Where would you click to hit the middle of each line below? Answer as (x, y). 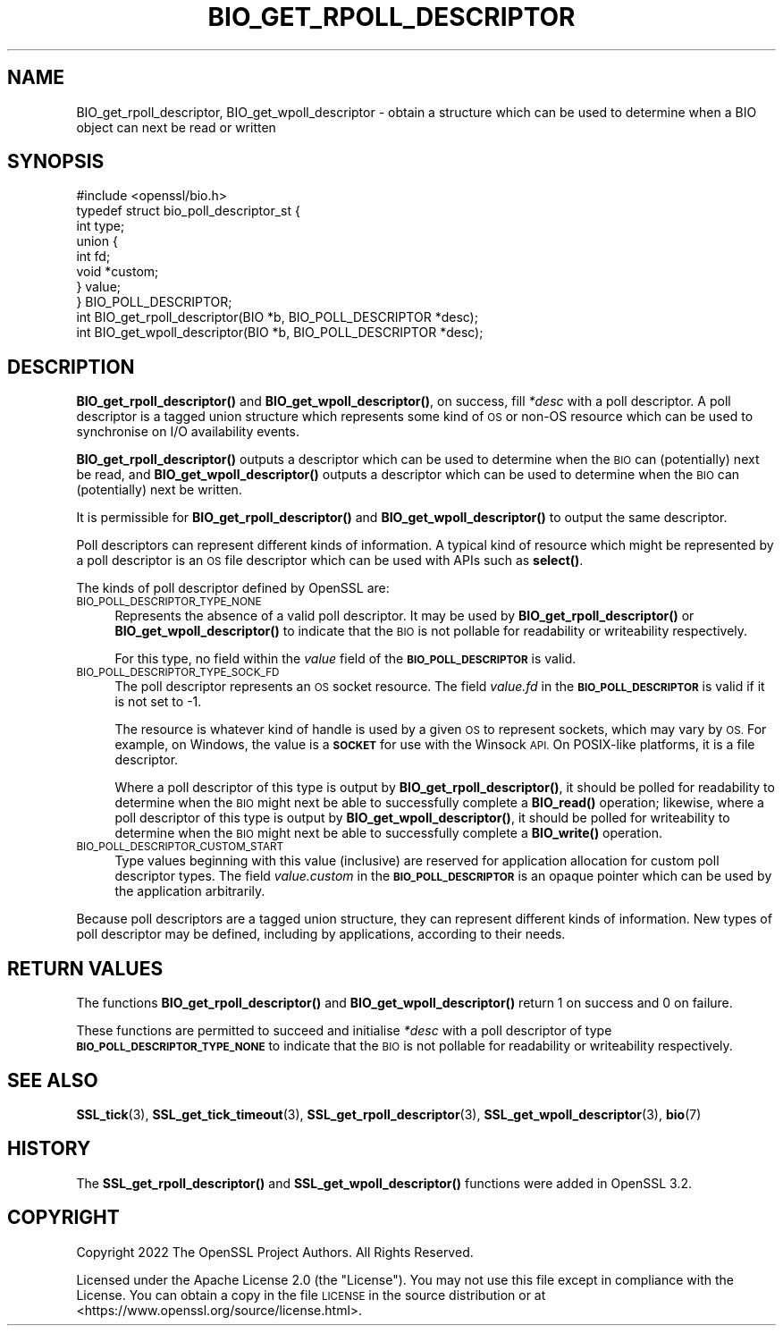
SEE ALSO (53, 1080)
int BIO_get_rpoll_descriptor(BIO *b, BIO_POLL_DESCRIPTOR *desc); (277, 317)
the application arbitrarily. (190, 891)
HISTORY (49, 1149)
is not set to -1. (158, 702)
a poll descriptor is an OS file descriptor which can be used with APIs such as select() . (330, 561)
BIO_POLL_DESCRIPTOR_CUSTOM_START (180, 847)
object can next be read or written (176, 127)
